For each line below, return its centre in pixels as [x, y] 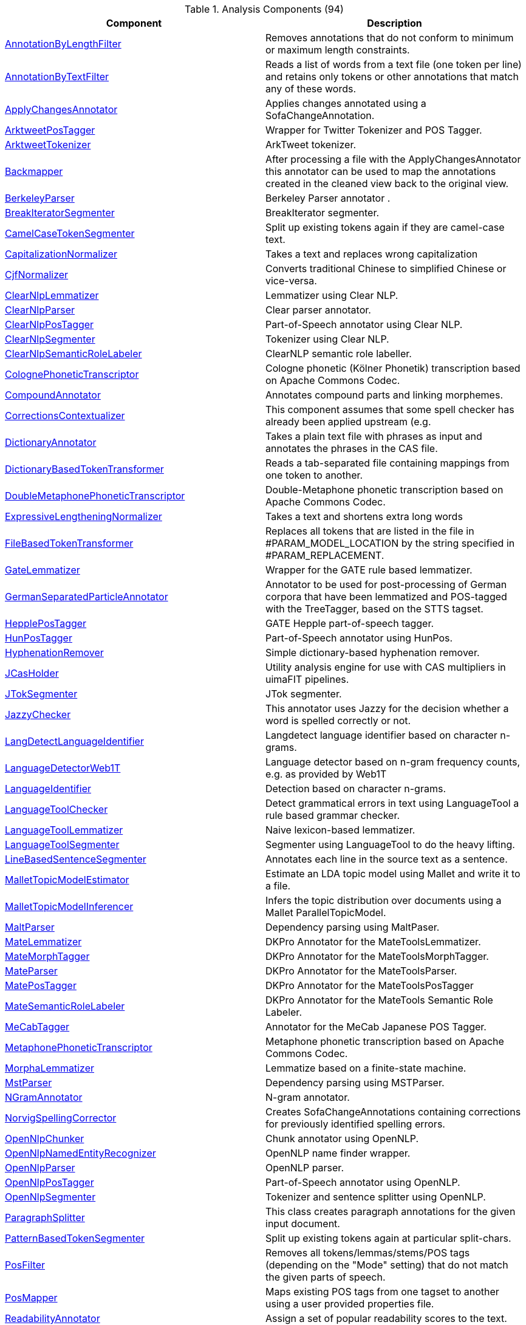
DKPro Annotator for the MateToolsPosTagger [370, 985]
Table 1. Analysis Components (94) [264, 9]
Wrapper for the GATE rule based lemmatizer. [369, 570]
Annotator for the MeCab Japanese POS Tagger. [376, 1027]
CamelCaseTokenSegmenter [70, 233]
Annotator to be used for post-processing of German [386, 584]
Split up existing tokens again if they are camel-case [385, 227]
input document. [303, 1224]
